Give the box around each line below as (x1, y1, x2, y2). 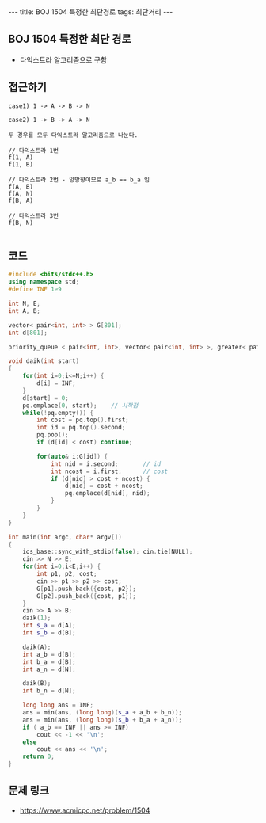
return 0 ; (22, 753, 55, 761)
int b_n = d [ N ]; (22, 687, 77, 695)
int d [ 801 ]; (8, 329, 47, 337)
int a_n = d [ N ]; (22, 665, 77, 673)
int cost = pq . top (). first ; (36, 416, 129, 425)
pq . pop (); (36, 431, 69, 439)
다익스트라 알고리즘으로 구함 (19, 55, 108, 64)
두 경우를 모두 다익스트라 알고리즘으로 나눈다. (8, 131, 139, 139)
